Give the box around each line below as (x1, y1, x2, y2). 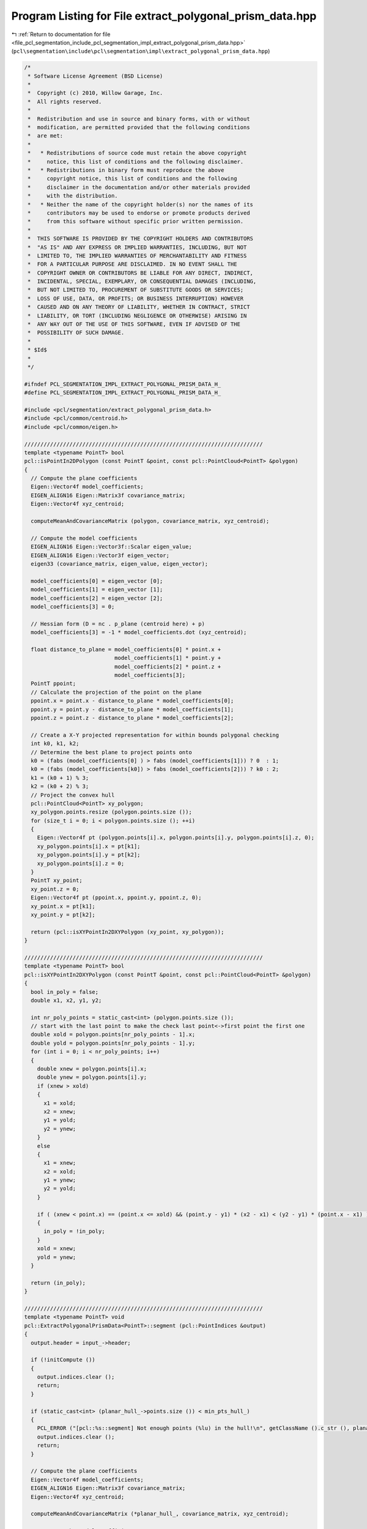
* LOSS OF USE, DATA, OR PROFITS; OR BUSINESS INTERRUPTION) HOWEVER (28, 295, 244, 302)
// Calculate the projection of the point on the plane (31, 689, 202, 695)
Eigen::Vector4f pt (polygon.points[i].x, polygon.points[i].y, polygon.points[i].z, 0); (37, 834, 315, 841)
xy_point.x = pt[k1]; (31, 903, 96, 909)
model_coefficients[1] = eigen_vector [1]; (31, 586, 163, 593)
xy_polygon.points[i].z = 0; (37, 860, 125, 867)
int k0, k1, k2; (31, 740, 80, 747)
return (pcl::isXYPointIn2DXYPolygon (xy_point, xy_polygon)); (31, 928, 224, 935)
